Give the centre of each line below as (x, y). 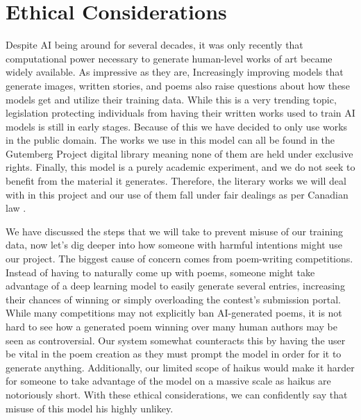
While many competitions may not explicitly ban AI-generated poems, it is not (174, 313)
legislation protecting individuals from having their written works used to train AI (180, 113)
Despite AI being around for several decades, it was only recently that (154, 45)
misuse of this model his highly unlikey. (90, 408)
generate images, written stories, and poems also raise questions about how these (178, 85)
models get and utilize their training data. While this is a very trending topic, (171, 99)
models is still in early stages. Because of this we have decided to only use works (177, 126)
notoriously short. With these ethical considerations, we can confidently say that (177, 394)
